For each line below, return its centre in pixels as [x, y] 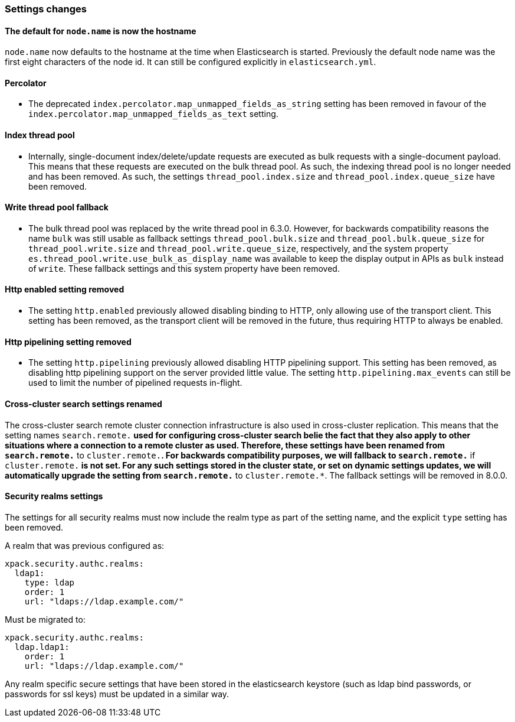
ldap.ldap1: [42, 647]
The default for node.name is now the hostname [101, 31]
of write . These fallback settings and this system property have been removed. [184, 268]
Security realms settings [54, 496]
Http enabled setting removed [65, 290]
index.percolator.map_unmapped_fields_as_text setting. [153, 114]
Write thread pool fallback [57, 207]
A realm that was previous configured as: [85, 545]
